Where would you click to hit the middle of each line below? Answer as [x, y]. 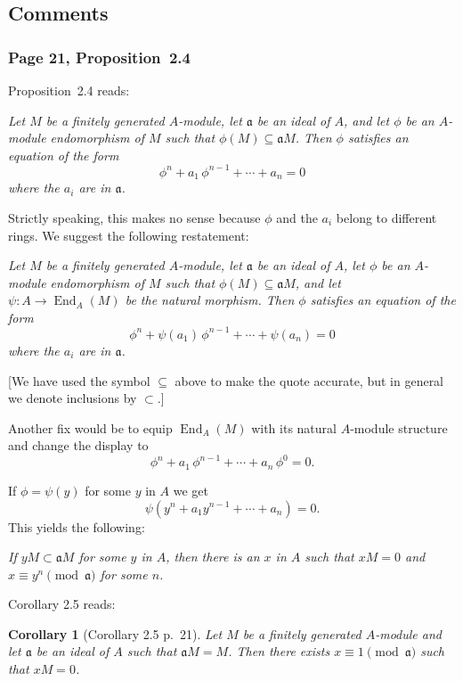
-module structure [399, 427]
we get [191, 490]
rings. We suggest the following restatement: [129, 235]
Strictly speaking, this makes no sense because [134, 217]
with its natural [294, 427]
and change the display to [78, 445]
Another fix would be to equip [90, 427]
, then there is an [213, 557]
